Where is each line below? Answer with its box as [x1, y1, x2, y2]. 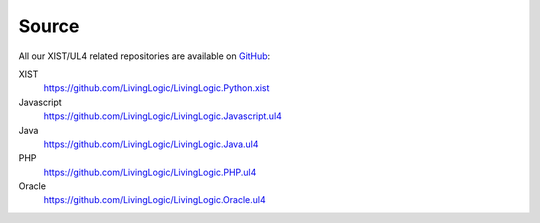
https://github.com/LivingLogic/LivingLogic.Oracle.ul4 [43, 194, 266, 206]
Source [18, 15, 80, 37]
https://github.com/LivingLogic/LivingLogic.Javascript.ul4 [43, 110, 282, 122]
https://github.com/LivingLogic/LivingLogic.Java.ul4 [43, 138, 259, 150]
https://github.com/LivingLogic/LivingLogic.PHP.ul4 [43, 166, 257, 178]
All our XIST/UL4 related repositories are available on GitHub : [18, 50, 271, 62]
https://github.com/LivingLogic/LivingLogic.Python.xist [43, 82, 270, 94]
